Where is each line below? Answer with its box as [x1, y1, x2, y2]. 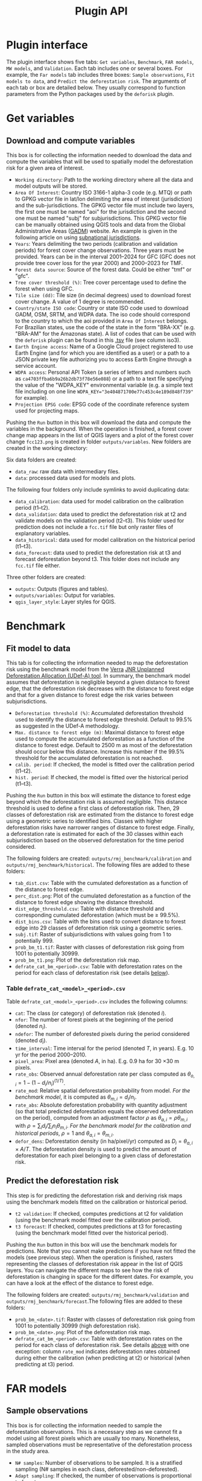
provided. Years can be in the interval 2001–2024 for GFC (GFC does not [14, 252, 196, 260]
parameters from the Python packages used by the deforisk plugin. [6, 90, 174, 97]
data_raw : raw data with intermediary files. [14, 467, 120, 475]
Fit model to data [6, 643, 71, 654]
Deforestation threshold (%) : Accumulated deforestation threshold [14, 709, 184, 716]
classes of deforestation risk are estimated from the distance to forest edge [6, 811, 194, 818]
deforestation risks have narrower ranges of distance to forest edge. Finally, [6, 823, 195, 831]
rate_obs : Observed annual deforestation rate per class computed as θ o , [14, 1070, 195, 1079]
